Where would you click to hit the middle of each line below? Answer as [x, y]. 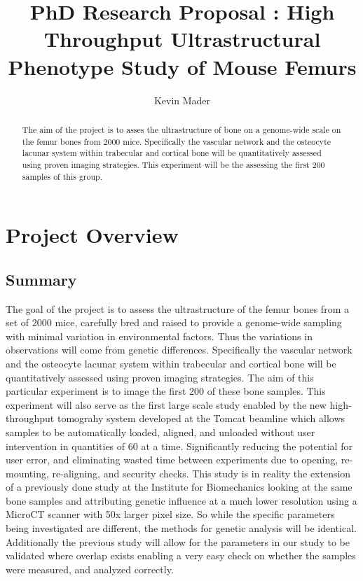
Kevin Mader [182, 100]
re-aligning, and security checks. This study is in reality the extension [201, 473]
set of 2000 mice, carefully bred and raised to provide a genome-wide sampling [174, 322]
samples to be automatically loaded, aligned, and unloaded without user [160, 432]
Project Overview [92, 235]
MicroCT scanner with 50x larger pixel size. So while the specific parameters [170, 514]
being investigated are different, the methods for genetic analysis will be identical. [181, 528]
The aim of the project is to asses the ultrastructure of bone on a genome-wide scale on [181, 129]
